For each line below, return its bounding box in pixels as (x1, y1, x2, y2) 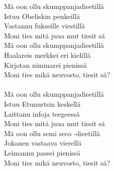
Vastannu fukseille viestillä (4, 20, 85, 31)
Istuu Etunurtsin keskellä (4, 98, 81, 109)
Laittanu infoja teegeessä (4, 108, 80, 119)
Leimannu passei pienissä (4, 147, 81, 158)
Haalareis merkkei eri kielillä (4, 49, 91, 60)
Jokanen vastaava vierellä (4, 138, 82, 148)
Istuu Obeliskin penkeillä (4, 10, 80, 21)
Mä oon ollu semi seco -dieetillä (4, 128, 101, 138)
